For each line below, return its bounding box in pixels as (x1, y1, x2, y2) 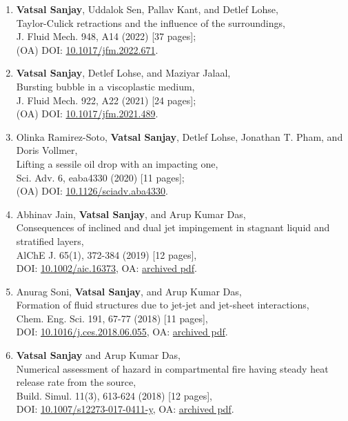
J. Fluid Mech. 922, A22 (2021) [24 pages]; (16, 92, 196, 107)
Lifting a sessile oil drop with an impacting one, (16, 156, 218, 170)
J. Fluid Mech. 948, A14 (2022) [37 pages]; (16, 29, 196, 43)
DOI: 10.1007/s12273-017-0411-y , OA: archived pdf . (16, 402, 234, 416)
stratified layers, (16, 233, 84, 248)
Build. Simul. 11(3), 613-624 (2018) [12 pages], (16, 388, 212, 402)
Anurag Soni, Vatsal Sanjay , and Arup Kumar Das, (16, 284, 242, 298)
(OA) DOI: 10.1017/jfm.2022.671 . (16, 42, 158, 57)
